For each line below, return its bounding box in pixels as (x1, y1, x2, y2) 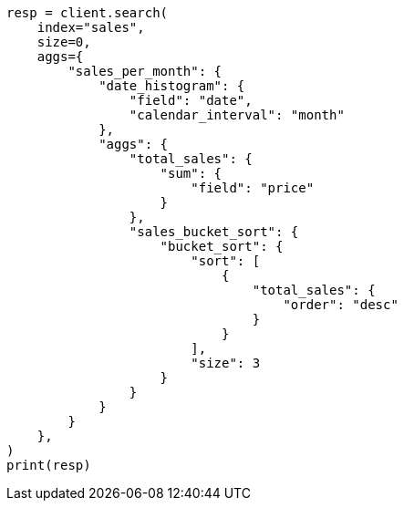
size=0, (36, 35, 91, 49)
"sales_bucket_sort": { (129, 224, 299, 239)
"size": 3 (191, 356, 261, 370)
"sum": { (160, 166, 223, 181)
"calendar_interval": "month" (129, 108, 345, 122)
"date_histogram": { (98, 78, 245, 93)
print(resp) (6, 458, 91, 472)
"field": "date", (129, 93, 253, 108)
